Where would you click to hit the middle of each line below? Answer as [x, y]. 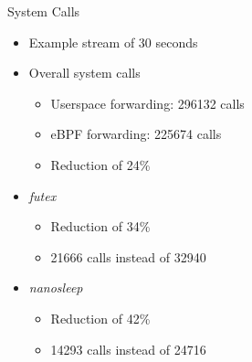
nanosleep [56, 287]
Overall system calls [84, 73]
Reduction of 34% [100, 226]
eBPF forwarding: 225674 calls [136, 134]
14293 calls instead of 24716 [128, 349]
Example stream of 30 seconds [113, 42]
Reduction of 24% [100, 164]
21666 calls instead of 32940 [128, 256]
